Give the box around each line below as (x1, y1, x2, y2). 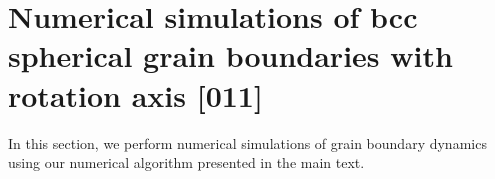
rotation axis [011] (8, 74, 263, 115)
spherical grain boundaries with (8, 35, 453, 76)
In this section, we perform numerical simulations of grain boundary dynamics (8, 132, 487, 153)
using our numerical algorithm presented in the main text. (8, 152, 365, 173)
